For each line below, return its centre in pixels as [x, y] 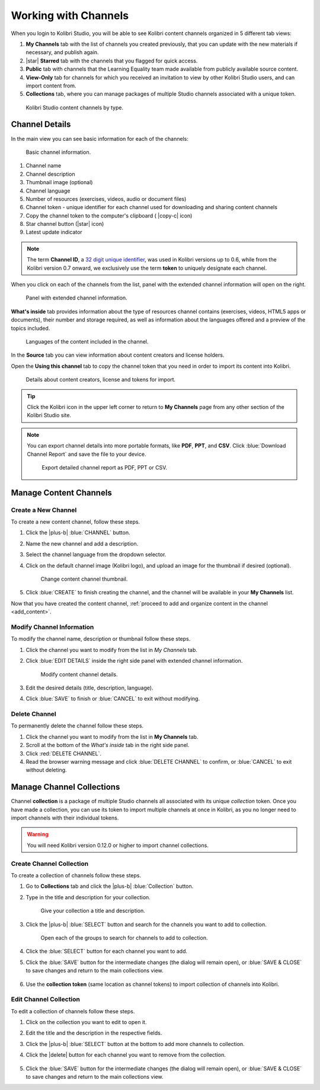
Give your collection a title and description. [93, 911]
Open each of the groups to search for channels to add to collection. [124, 938]
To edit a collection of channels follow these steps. [73, 1011]
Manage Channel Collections [65, 787]
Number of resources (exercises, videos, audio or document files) [106, 199]
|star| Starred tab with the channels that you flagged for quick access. [112, 61]
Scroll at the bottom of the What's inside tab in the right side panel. [108, 745]
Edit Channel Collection [45, 1000]
